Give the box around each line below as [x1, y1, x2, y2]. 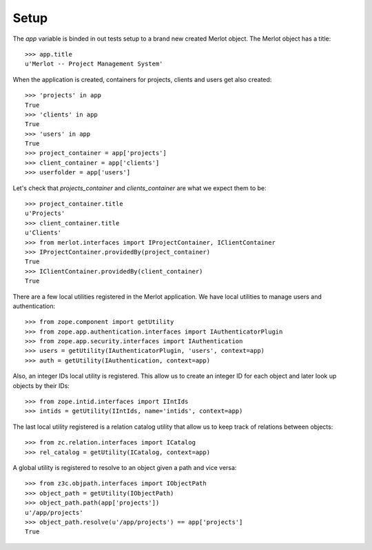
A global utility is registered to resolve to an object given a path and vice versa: [12, 464, 237, 471]
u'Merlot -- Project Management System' [25, 60, 163, 68]
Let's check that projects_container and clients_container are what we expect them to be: [12, 183, 267, 192]
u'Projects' [25, 210, 65, 217]
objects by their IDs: [12, 381, 70, 389]
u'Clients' [25, 229, 62, 237]
